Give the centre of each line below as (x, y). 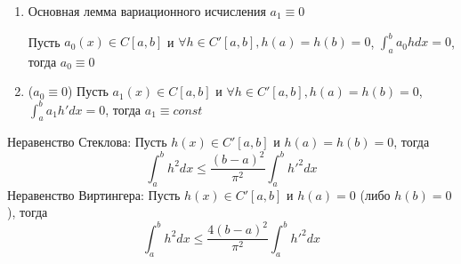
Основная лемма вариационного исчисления (147, 11)
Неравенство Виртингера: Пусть (94, 194)
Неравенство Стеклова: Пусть (87, 142)
